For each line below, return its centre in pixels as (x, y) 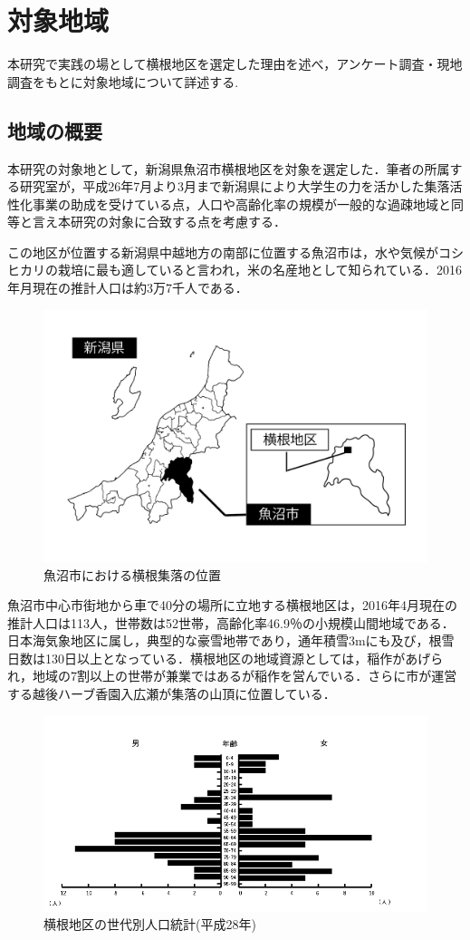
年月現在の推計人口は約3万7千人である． (128, 288)
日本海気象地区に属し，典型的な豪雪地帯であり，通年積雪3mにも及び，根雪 (231, 640)
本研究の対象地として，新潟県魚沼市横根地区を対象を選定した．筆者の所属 (229, 168)
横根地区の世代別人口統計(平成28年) (150, 924)
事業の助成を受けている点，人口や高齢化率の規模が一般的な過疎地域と (241, 204)
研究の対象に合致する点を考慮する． (178, 222)
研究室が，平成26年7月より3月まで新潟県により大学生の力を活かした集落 (235, 186)
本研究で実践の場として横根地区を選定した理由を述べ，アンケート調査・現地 (235, 64)
